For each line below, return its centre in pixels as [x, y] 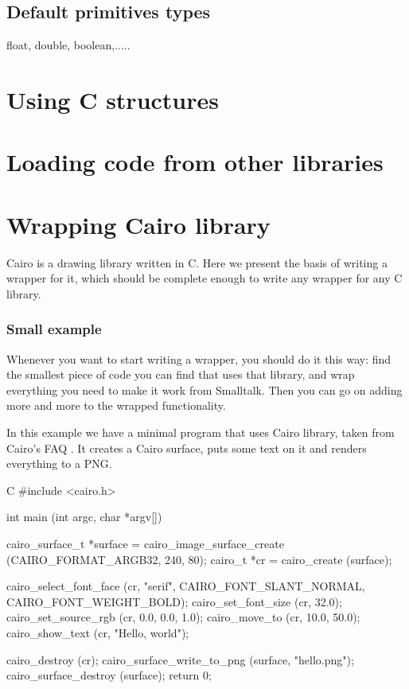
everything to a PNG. [59, 463]
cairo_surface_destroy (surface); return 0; [109, 675]
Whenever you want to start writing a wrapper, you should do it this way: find [199, 358]
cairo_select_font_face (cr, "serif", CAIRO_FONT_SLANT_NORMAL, [186, 586]
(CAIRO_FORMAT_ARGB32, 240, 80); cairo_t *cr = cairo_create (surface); [199, 559]
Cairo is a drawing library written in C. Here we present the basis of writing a [197, 262]
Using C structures [113, 99]
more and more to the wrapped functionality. [116, 405]
